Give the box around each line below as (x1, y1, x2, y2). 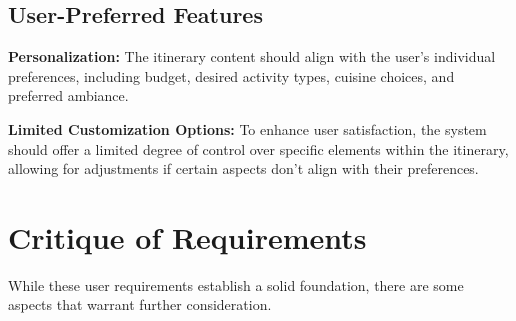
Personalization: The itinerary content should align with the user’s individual (8, 46, 496, 67)
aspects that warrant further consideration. (8, 294, 272, 315)
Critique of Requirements (8, 216, 367, 257)
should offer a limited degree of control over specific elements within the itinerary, (8, 138, 509, 159)
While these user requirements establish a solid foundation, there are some (8, 274, 464, 295)
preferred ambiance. (8, 85, 129, 106)
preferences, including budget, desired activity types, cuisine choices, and (8, 65, 455, 86)
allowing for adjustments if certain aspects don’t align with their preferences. (8, 158, 479, 179)
